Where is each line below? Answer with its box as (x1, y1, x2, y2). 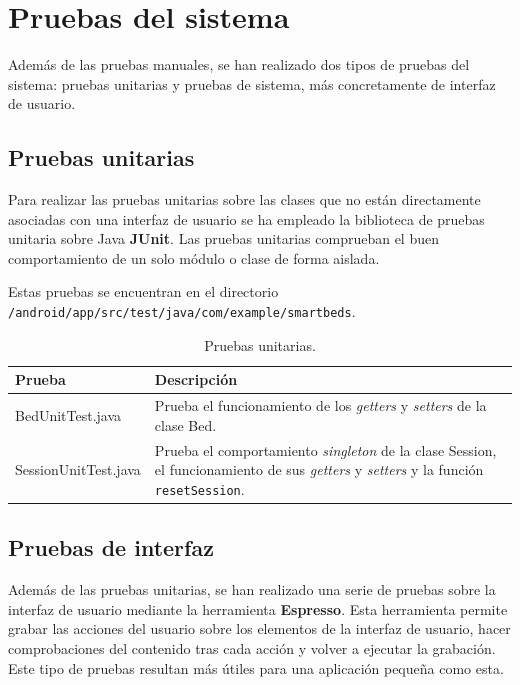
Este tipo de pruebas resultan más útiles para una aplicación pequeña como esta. (8, 657, 504, 678)
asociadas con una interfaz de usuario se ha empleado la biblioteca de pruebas (8, 208, 485, 229)
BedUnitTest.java (15, 404, 122, 425)
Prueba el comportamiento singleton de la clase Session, (154, 439, 497, 460)
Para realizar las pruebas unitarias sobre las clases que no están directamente (8, 189, 481, 210)
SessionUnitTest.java (15, 459, 141, 480)
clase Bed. (154, 414, 217, 435)
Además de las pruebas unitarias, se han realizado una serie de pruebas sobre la (8, 579, 496, 600)
